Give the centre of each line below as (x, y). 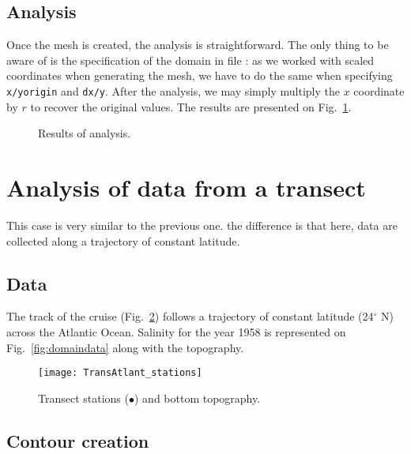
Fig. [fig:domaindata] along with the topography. (125, 347)
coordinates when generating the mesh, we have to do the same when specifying (200, 75)
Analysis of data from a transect (186, 188)
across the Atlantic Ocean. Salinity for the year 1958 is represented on (176, 331)
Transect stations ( (83, 398)
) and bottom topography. (197, 398)
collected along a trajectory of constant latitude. (123, 240)
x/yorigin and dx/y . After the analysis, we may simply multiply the (173, 90)
